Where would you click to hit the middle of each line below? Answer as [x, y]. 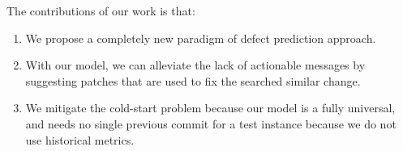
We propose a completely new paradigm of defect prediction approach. [201, 38]
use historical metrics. [80, 139]
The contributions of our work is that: [101, 10]
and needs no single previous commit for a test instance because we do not [211, 123]
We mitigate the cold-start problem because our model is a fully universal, [210, 108]
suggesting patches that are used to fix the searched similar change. [193, 80]
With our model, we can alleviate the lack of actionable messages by [195, 65]
